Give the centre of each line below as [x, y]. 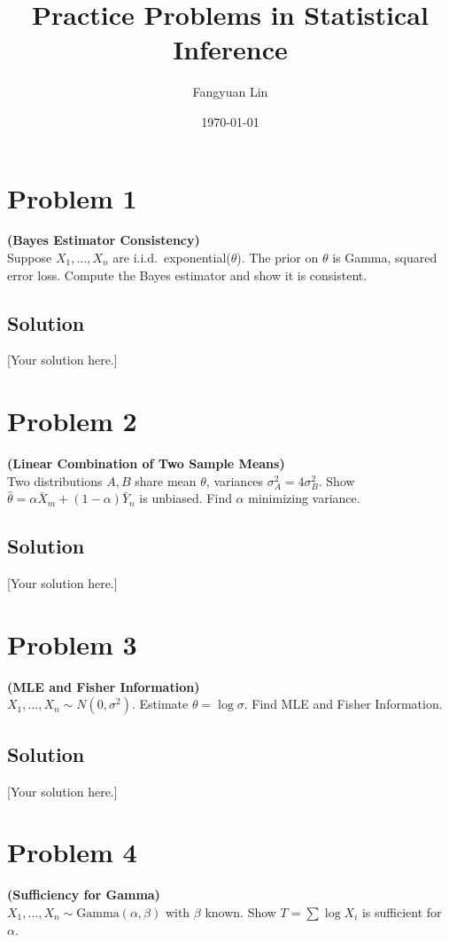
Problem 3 [72, 644]
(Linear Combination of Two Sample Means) [146, 463]
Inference [230, 49]
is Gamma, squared [385, 258]
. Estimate [160, 704]
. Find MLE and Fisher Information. [343, 704]
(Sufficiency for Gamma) [84, 895]
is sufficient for [402, 911]
